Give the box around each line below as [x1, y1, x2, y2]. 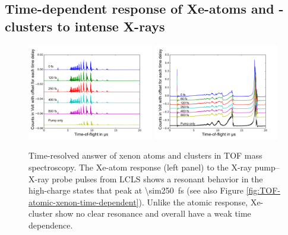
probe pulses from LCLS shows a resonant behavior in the [52, 172, 263, 185]
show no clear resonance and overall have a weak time [55, 207, 251, 220]
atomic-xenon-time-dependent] [29, 195, 139, 208]
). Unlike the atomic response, [138, 195, 248, 208]
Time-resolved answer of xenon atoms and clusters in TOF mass [29, 149, 262, 162]
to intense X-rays [57, 17, 165, 35]
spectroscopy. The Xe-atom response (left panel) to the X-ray [29, 161, 252, 173]
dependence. [29, 218, 73, 231]
